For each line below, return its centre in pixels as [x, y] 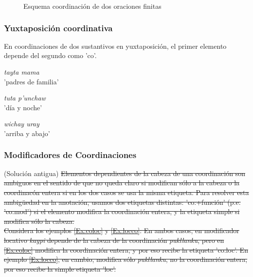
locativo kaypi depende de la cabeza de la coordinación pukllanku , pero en [114, 240]
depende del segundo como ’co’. [50, 55]
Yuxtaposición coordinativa [58, 28]
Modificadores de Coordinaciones [70, 155]
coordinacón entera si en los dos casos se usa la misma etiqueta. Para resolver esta [126, 192]
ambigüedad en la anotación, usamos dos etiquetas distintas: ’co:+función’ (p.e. [122, 202]
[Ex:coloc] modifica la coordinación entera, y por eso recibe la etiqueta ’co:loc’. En [126, 249]
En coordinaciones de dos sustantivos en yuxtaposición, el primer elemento [115, 46]
